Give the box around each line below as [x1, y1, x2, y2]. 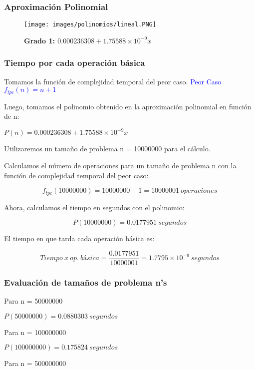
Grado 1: [24, 35, 55, 45]
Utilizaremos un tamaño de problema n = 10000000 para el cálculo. [4, 143, 211, 154]
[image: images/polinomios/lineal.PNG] [24, 21, 156, 28]
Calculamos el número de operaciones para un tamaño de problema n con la [4, 160, 237, 171]
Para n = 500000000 [4, 358, 66, 369]
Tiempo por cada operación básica [4, 56, 145, 69]
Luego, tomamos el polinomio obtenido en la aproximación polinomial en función [4, 101, 252, 111]
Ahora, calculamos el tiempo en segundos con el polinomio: [4, 202, 185, 212]
